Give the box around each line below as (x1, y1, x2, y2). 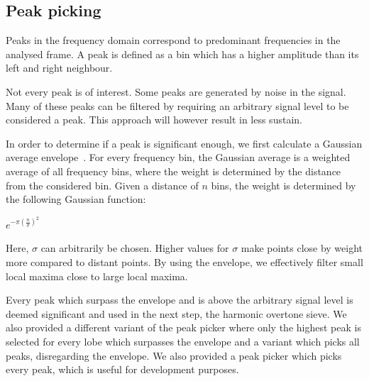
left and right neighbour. (6, 60, 113, 75)
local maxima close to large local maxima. (6, 268, 188, 283)
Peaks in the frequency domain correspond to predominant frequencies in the (6, 33, 341, 48)
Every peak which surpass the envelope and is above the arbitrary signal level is (6, 292, 353, 307)
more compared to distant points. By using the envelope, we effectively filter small (6, 254, 363, 269)
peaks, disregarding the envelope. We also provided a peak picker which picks (6, 348, 342, 363)
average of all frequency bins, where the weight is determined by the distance (6, 163, 341, 178)
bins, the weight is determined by (211, 177, 356, 192)
